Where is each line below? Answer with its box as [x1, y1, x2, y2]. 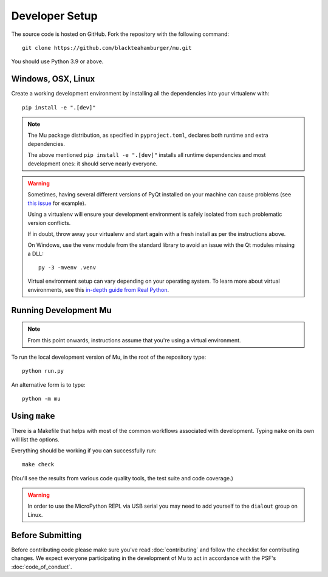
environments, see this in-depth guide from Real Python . [27, 286, 169, 293]
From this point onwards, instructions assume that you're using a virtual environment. [27, 336, 241, 344]
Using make [11, 411, 55, 421]
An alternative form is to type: [11, 381, 86, 389]
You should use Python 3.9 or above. [11, 58, 104, 65]
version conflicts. [27, 219, 71, 226]
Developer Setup [11, 9, 98, 22]
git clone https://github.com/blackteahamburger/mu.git [22, 44, 192, 51]
